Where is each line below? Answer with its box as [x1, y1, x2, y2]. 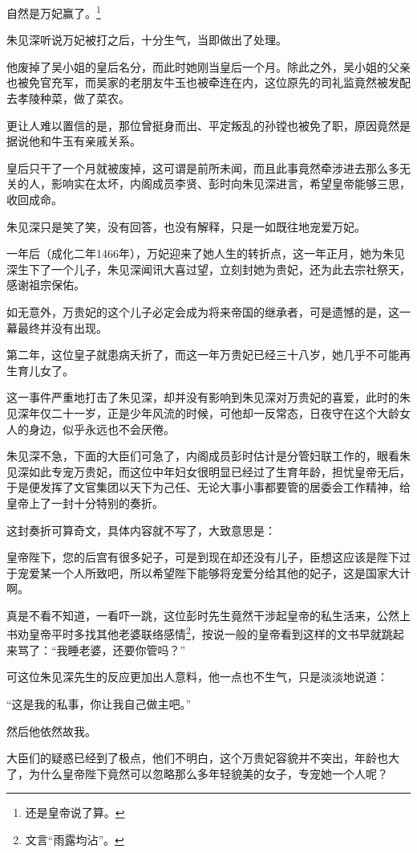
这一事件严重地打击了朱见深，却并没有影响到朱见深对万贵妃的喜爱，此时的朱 [6, 389, 411, 406]
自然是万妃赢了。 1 [6, 2, 101, 21]
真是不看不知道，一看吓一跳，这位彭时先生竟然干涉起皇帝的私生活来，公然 [6, 606, 399, 623]
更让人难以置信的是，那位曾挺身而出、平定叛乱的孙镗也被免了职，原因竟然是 [6, 116, 411, 133]
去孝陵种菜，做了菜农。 [6, 90, 130, 107]
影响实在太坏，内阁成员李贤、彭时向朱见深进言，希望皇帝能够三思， [51, 175, 411, 192]
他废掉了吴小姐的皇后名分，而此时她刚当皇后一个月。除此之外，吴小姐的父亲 [6, 58, 411, 75]
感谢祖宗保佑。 [6, 276, 85, 293]
